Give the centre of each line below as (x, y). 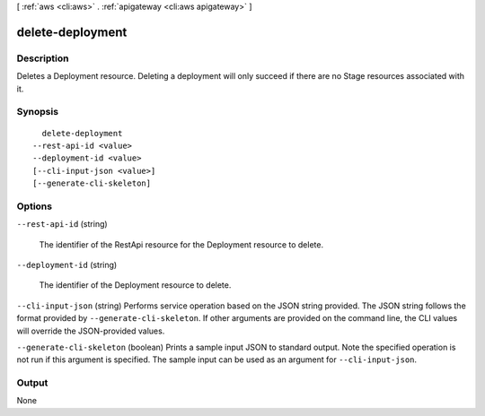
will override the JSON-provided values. (91, 331)
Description (43, 58)
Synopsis (37, 112)
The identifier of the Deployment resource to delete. (135, 285)
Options (35, 206)
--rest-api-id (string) (62, 224)
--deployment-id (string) (67, 264)
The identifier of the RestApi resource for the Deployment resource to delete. (181, 244)
